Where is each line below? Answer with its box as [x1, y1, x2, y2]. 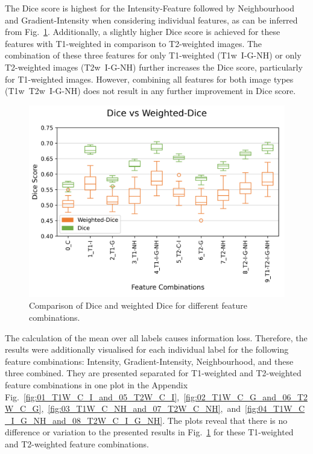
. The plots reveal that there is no [162, 414, 288, 426]
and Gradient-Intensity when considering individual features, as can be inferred [5, 13, 298, 26]
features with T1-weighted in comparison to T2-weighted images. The [5, 37, 262, 49]
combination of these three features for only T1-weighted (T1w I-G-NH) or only [5, 49, 302, 61]
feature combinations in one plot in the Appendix [5, 378, 188, 391]
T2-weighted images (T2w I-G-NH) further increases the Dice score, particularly [5, 60, 303, 73]
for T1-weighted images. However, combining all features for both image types [5, 72, 294, 85]
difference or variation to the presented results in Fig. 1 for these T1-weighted [5, 426, 294, 438]
